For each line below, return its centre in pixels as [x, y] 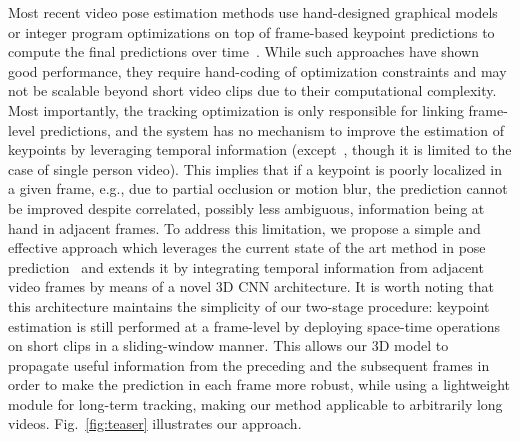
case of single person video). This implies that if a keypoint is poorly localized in [255, 168]
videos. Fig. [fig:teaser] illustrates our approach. [155, 423]
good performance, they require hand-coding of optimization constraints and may [257, 70]
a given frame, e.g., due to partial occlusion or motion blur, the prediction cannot [258, 188]
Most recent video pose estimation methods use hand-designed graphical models [253, 12]
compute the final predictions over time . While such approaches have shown [243, 51]
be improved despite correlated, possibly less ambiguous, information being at [246, 207]
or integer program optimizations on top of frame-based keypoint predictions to [251, 31]
